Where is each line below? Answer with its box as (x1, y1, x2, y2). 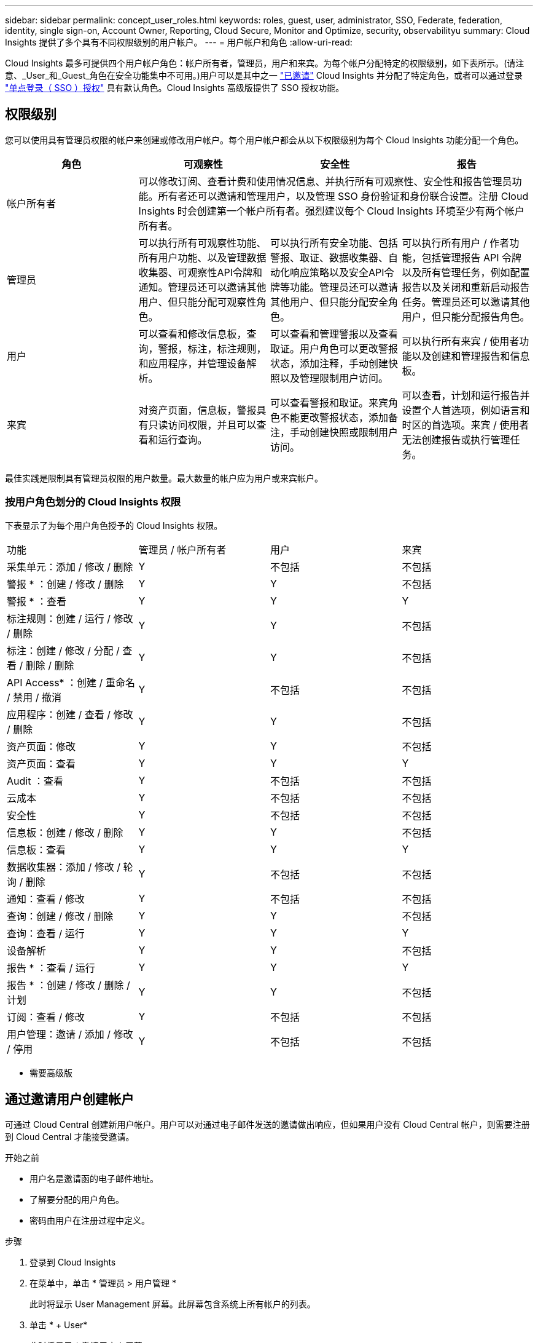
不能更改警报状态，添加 (280, 411, 389, 424)
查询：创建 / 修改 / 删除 (7, 909, 114, 922)
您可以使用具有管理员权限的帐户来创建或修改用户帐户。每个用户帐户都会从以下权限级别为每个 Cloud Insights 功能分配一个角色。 (5, 134, 524, 145)
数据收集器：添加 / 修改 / (7, 860, 121, 873)
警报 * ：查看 (7, 595, 67, 608)
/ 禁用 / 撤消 (7, 691, 62, 703)
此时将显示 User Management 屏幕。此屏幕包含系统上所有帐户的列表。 (29, 1299, 316, 1310)
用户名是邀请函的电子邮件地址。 (29, 1173, 158, 1184)
